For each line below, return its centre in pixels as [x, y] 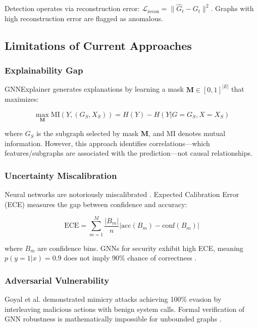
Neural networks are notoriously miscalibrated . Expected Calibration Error [122, 194]
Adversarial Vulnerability [57, 280]
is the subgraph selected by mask [87, 133]
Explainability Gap [44, 70]
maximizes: [22, 99]
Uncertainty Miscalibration [61, 175]
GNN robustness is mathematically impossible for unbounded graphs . [113, 319]
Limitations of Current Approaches [98, 45]
